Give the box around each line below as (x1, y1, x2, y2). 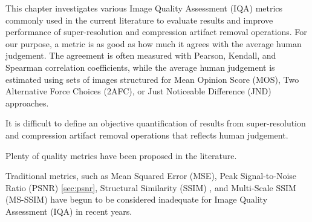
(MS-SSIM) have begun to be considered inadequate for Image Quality (5, 193, 268, 206)
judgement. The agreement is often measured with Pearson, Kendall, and (5, 49, 276, 62)
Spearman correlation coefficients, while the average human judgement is (5, 60, 275, 73)
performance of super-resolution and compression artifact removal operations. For (5, 25, 307, 38)
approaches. (5, 96, 49, 109)
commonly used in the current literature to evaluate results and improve (5, 13, 273, 26)
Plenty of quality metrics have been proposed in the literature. (5, 149, 237, 162)
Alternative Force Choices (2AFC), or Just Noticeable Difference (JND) (5, 85, 271, 97)
